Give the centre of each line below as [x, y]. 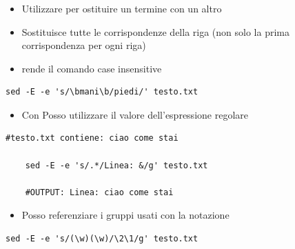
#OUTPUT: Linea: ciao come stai [99, 192]
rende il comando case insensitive [92, 68]
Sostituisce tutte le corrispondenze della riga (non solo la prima [155, 31]
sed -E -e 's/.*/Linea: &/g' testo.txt [116, 165]
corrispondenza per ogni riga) [84, 45]
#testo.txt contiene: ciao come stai [92, 138]
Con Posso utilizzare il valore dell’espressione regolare [135, 114]
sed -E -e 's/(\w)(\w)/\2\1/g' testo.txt [102, 239]
